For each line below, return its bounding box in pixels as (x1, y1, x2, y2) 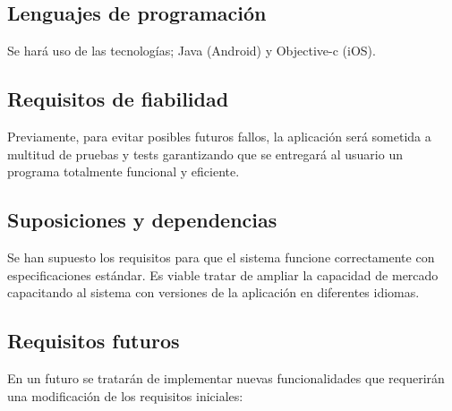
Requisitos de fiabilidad (7, 85, 229, 113)
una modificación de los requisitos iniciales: (7, 386, 243, 405)
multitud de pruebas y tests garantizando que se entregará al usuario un (7, 144, 403, 163)
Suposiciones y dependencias (7, 206, 277, 234)
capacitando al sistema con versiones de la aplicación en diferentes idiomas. (7, 283, 420, 302)
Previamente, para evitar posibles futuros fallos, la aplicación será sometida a (7, 127, 431, 145)
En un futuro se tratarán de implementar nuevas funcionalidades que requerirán (7, 368, 445, 387)
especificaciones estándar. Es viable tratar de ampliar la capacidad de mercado (7, 265, 439, 284)
